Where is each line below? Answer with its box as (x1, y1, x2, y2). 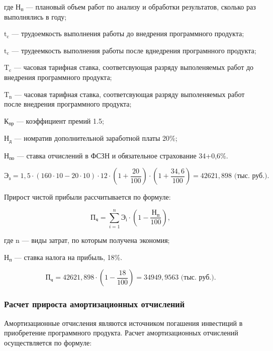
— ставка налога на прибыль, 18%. (14, 251, 123, 262)
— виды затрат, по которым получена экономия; (22, 235, 170, 245)
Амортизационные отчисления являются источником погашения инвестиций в (4, 317, 243, 328)
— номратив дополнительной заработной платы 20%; (14, 133, 177, 143)
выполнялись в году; (4, 11, 67, 22)
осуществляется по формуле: (4, 337, 92, 347)
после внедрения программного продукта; (4, 99, 132, 109)
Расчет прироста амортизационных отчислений (4, 298, 185, 310)
